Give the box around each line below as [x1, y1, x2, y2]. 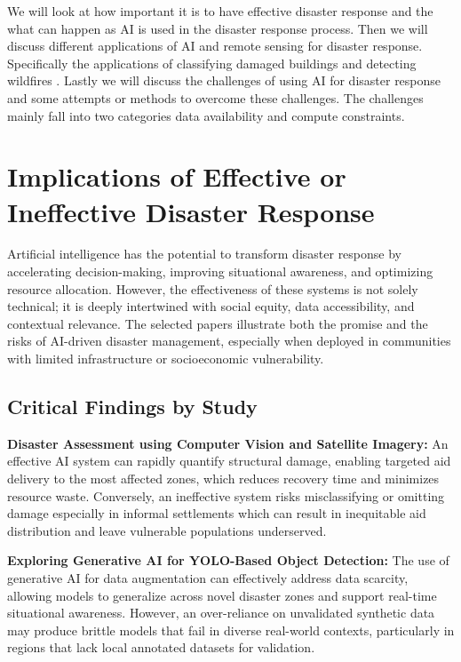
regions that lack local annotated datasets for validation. [7, 638, 315, 657]
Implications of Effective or [7, 158, 346, 195]
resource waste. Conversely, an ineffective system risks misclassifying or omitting [7, 486, 445, 505]
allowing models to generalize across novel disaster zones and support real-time [7, 586, 437, 604]
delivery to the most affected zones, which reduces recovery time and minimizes [7, 469, 440, 488]
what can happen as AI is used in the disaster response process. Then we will [7, 19, 428, 37]
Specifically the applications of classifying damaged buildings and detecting [7, 53, 417, 72]
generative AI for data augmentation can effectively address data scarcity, [7, 568, 409, 586]
